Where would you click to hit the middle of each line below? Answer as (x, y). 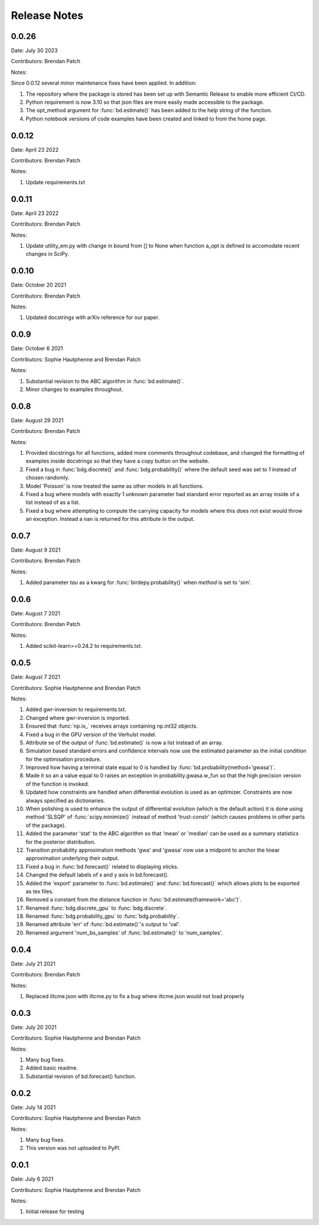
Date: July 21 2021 (33, 963)
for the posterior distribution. (61, 842)
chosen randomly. (48, 478)
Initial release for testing (55, 1211)
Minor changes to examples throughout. (74, 389)
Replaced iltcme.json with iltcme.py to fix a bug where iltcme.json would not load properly (135, 996)
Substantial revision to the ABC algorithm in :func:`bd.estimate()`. (105, 381)
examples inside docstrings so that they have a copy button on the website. (118, 461)
